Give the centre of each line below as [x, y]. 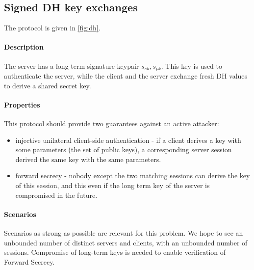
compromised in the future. [56, 195]
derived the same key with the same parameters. [88, 159]
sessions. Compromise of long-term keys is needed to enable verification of [115, 252]
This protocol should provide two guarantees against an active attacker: [112, 123]
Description [24, 47]
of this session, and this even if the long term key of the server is [113, 185]
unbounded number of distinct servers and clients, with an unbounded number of [126, 242]
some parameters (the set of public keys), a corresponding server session [124, 149]
